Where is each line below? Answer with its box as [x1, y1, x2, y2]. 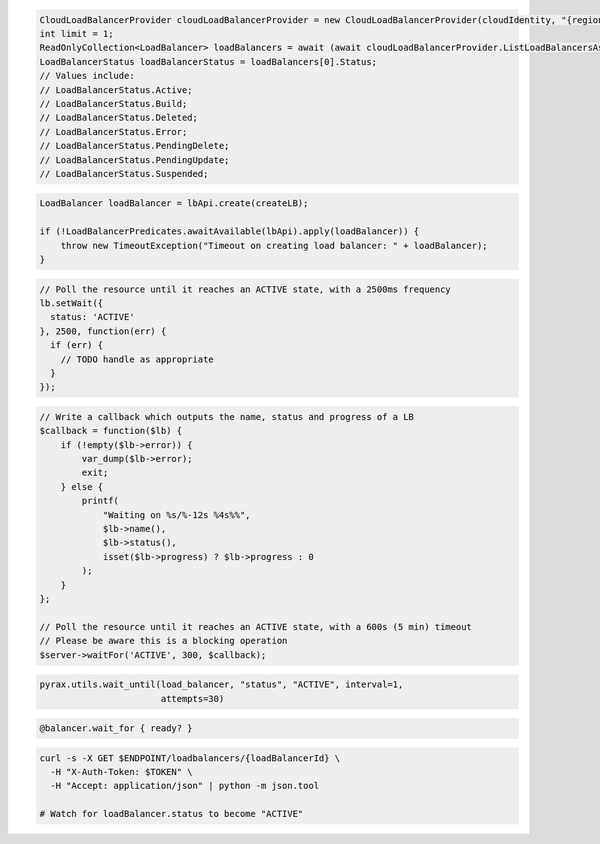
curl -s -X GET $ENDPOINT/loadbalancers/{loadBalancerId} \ [39, 752, 341, 764]
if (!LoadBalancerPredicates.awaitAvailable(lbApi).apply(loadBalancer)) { [39, 226, 420, 237]
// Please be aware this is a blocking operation [39, 635, 288, 647]
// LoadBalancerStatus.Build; [39, 98, 188, 109]
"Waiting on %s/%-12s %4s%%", [102, 509, 251, 520]
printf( [81, 495, 120, 507]
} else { [60, 481, 104, 492]
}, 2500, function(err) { [39, 325, 167, 337]
